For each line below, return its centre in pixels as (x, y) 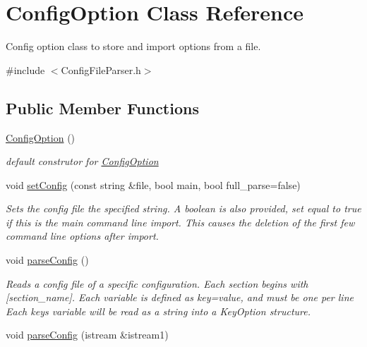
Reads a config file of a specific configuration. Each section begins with (157, 283)
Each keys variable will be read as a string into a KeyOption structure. (158, 311)
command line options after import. (82, 236)
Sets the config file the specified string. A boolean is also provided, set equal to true (183, 208)
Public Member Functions (102, 108)
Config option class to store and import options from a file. (133, 46)
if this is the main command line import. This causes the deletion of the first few (180, 222)
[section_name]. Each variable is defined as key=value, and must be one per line (180, 297)
